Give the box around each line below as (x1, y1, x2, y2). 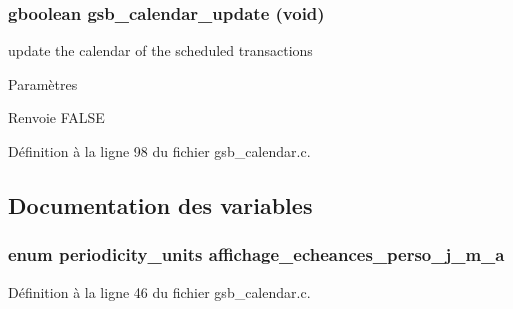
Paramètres (8, 73, 78, 94)
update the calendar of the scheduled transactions (8, 40, 313, 61)
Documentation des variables (8, 189, 313, 220)
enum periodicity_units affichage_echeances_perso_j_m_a (8, 242, 505, 267)
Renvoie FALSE (8, 107, 105, 128)
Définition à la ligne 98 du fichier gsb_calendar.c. (8, 141, 311, 161)
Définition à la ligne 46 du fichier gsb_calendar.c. (8, 281, 311, 302)
